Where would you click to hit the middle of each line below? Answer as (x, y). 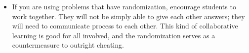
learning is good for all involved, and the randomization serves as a (114, 35)
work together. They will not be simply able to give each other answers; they (128, 16)
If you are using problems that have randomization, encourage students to (124, 6)
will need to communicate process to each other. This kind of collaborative (125, 26)
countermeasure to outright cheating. (68, 45)
